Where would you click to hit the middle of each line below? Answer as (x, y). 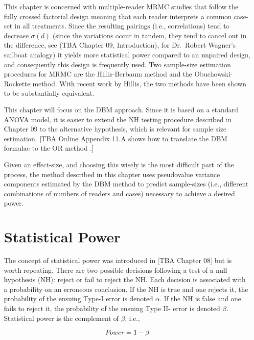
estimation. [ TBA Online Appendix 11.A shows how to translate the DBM (116, 138)
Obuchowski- (214, 74)
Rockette (17, 83)
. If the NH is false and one (200, 299)
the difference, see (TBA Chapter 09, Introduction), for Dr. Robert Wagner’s (120, 45)
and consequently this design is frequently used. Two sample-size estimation (117, 64)
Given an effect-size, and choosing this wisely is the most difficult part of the (119, 164)
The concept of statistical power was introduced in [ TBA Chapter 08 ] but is (118, 260)
